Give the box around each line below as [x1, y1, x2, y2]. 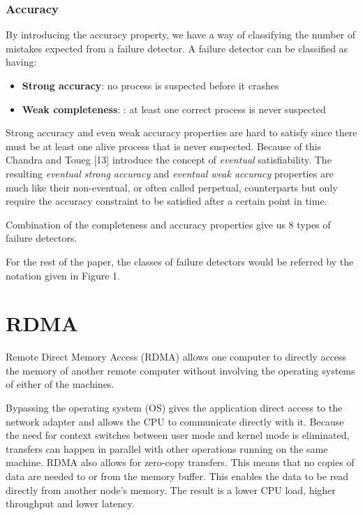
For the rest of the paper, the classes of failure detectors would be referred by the [6, 254, 354, 268]
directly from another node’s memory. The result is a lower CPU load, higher [6, 482, 336, 497]
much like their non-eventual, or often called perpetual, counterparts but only [6, 180, 338, 194]
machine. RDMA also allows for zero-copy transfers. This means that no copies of [6, 455, 355, 470]
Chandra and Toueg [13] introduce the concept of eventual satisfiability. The [6, 152, 332, 167]
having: [6, 55, 37, 69]
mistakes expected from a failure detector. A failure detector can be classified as [6, 41, 348, 55]
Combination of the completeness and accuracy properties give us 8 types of [6, 217, 331, 231]
